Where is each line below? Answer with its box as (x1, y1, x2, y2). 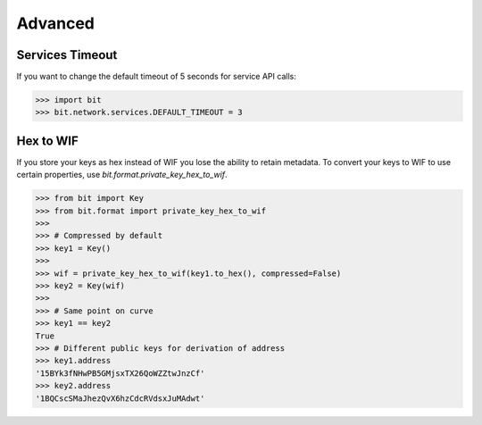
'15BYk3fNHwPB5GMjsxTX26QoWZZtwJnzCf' (35, 368, 205, 379)
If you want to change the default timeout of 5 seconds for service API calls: (16, 71, 296, 82)
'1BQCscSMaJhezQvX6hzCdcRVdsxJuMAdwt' (35, 393, 205, 404)
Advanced (16, 13, 96, 33)
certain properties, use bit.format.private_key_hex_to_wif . (16, 170, 228, 180)
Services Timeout (16, 47, 118, 62)
